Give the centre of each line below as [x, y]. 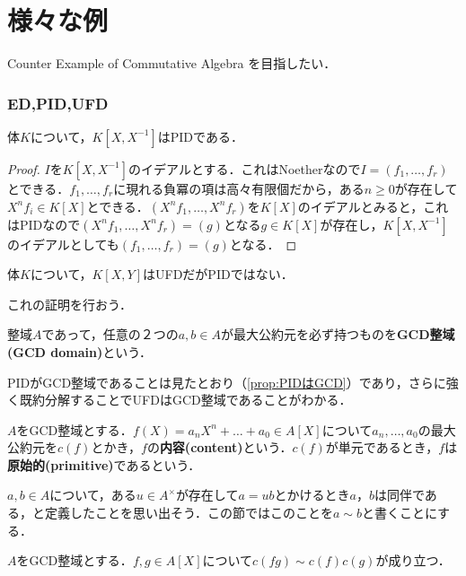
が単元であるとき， [382, 447]
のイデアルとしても [63, 244]
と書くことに [400, 513]
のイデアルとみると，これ [373, 206]
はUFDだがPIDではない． [218, 274]
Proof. [24, 168]
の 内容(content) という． [220, 447]
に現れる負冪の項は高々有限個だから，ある [239, 188]
